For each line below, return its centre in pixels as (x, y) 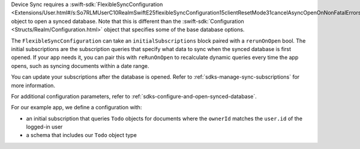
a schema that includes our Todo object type (82, 135)
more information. (33, 85)
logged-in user (44, 127)
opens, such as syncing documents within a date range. (80, 65)
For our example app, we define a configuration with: (76, 108)
